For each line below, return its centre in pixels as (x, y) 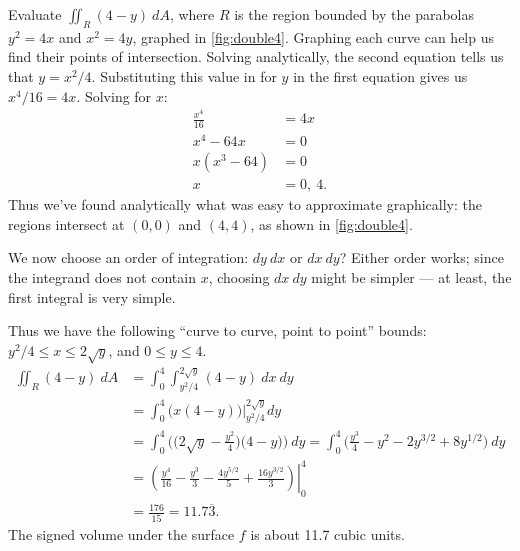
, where (192, 14)
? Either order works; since (421, 257)
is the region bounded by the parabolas (354, 14)
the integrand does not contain (102, 277)
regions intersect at (66, 223)
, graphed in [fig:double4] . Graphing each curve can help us (313, 36)
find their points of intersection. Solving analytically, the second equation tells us (256, 56)
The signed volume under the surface (121, 533)
